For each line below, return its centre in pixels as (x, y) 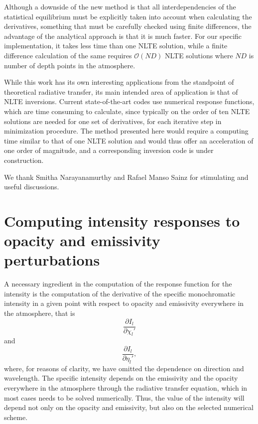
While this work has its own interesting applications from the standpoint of (119, 82)
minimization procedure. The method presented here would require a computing (126, 131)
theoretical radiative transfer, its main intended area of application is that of (121, 91)
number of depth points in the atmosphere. (70, 65)
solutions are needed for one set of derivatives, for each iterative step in (113, 121)
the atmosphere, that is (40, 313)
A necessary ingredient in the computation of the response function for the (118, 284)
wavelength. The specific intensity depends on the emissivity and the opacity (121, 378)
